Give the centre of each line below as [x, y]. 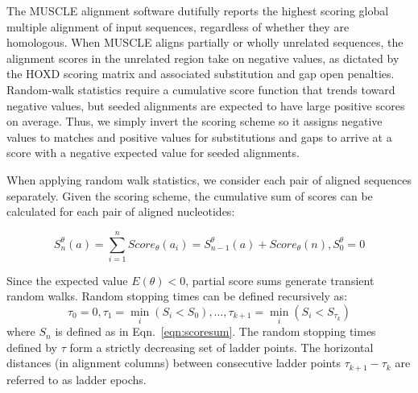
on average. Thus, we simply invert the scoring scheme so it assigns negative [195, 121]
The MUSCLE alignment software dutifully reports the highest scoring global [198, 10]
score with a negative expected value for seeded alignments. [153, 153]
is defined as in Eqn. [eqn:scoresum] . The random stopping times [215, 331]
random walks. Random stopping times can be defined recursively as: [177, 296]
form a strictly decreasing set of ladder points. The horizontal [221, 347]
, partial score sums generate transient [280, 280]
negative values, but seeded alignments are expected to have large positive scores [206, 105]
